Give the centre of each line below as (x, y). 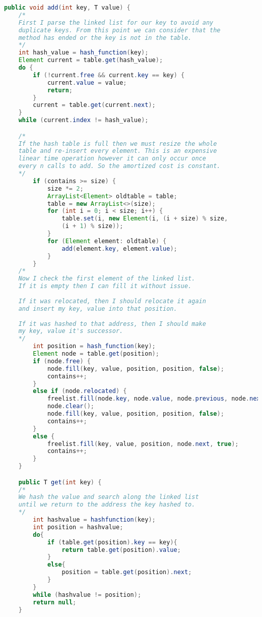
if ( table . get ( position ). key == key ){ (112, 542)
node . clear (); (71, 406)
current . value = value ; (87, 82)
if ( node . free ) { (62, 361)
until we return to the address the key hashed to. (107, 505)
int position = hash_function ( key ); (94, 346)
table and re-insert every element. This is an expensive (118, 151)
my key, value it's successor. (71, 331)
